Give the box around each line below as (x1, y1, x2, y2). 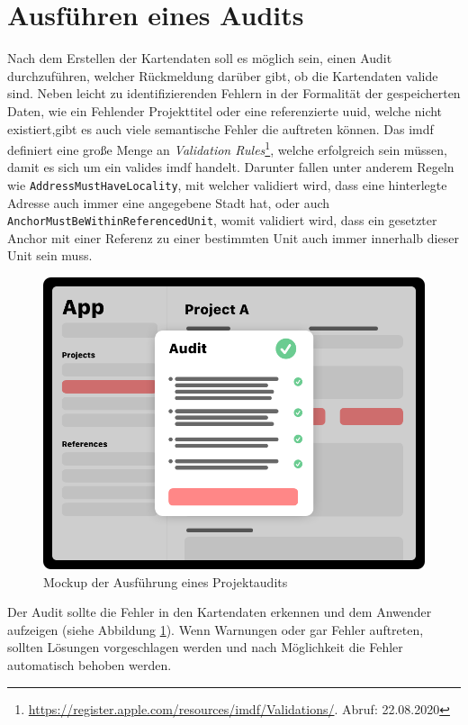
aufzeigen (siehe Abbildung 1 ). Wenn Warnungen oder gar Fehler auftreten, (7, 620, 424, 639)
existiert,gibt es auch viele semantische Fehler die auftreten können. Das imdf (7, 119, 434, 138)
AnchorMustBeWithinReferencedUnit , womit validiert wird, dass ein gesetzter (7, 211, 437, 230)
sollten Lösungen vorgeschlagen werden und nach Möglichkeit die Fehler (7, 638, 403, 657)
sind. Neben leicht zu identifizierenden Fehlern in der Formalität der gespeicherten (7, 84, 461, 103)
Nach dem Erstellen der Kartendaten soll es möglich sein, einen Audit (7, 49, 392, 68)
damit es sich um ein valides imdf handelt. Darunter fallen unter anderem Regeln (7, 158, 454, 177)
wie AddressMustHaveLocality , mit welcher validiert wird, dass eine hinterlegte (7, 175, 447, 194)
